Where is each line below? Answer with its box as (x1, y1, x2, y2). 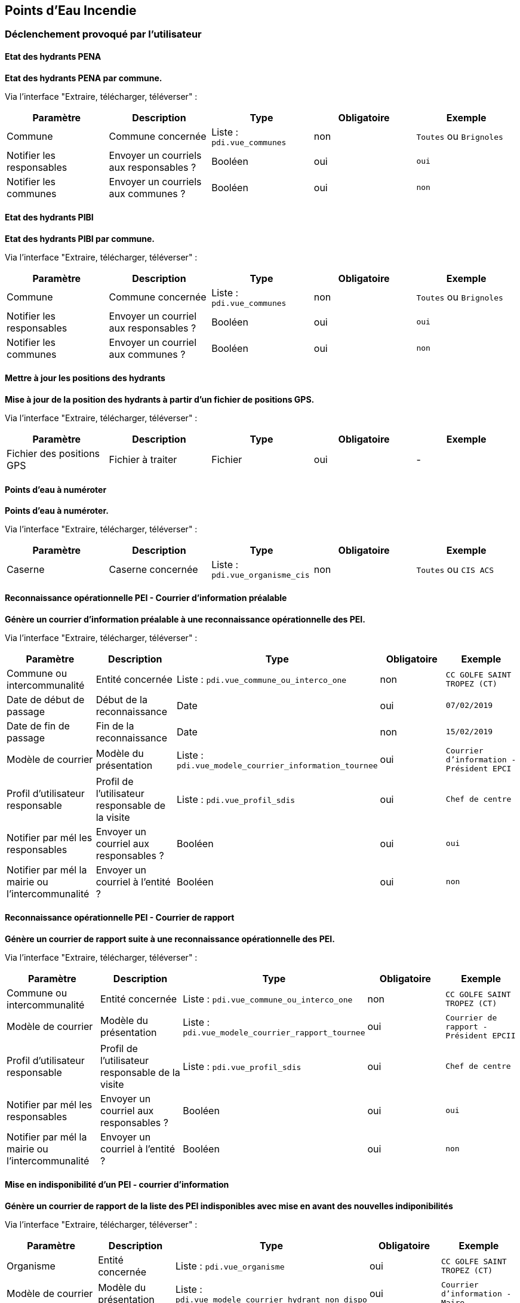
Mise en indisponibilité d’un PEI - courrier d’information (5, 1179, 229, 1190)
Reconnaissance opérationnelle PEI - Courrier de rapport (5, 912, 235, 923)
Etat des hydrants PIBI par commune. (5, 233, 155, 244)
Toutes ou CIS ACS (416, 563, 494, 575)
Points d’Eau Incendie (5, 3, 137, 18)
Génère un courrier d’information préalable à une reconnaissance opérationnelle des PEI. (5, 614, 365, 624)
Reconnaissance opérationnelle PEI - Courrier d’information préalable (5, 592, 287, 603)
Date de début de (7, 693, 85, 706)
